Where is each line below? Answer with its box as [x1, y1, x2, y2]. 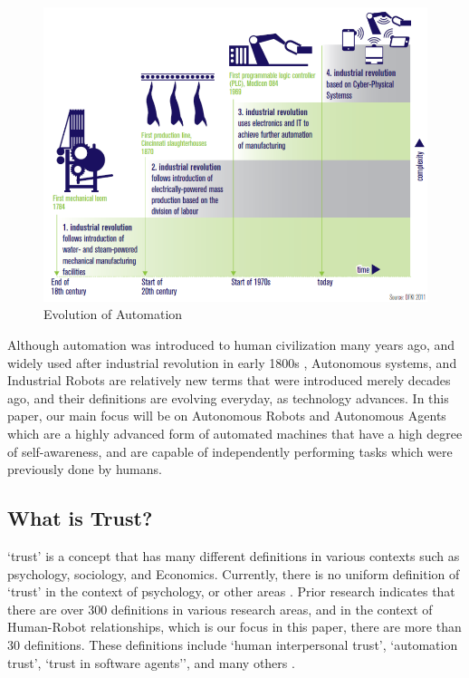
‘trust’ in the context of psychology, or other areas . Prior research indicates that [7, 582, 455, 601]
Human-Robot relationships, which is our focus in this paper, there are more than [7, 617, 462, 636]
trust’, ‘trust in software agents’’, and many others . [7, 653, 295, 672]
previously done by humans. [7, 460, 162, 479]
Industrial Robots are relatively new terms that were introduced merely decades [7, 371, 451, 390]
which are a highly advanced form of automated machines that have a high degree [7, 424, 463, 443]
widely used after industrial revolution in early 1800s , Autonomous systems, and [7, 353, 457, 372]
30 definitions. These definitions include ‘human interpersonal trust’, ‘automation [7, 634, 458, 654]
